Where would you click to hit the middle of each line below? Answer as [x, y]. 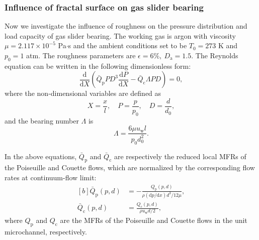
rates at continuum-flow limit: [51, 177]
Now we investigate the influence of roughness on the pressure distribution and [126, 26]
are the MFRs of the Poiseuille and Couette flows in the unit [154, 220]
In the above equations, [41, 156]
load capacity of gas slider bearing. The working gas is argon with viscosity [120, 35]
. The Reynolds [215, 55]
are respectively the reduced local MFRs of [180, 156]
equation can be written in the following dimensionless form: [98, 66]
